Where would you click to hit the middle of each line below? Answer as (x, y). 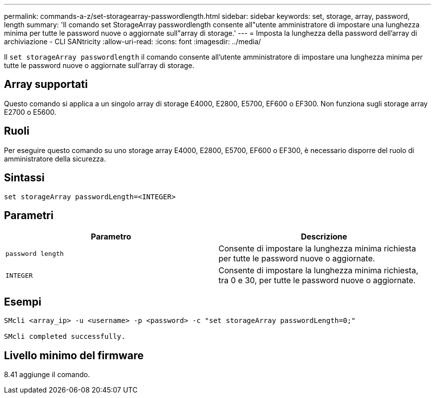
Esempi (23, 302)
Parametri (29, 215)
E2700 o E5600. (30, 112)
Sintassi (24, 178)
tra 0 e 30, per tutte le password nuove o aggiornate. (317, 280)
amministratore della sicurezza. (55, 159)
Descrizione (324, 237)
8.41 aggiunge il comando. (47, 375)
